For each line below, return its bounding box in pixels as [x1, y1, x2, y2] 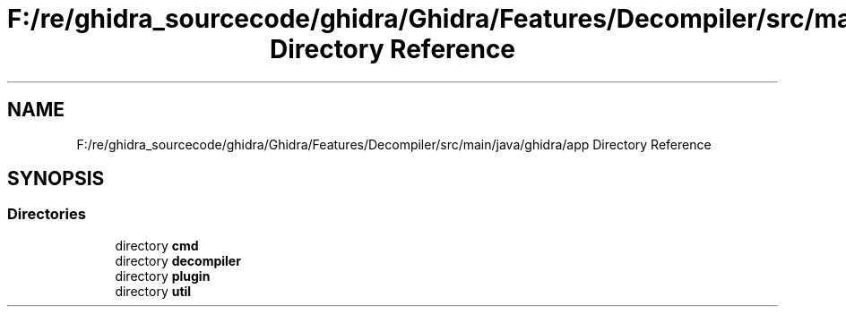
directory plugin [115, 267, 211, 284]
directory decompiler [115, 252, 241, 268]
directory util [115, 283, 192, 299]
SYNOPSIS [7, 167, 105, 191]
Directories [7, 205, 86, 224]
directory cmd [115, 237, 199, 253]
